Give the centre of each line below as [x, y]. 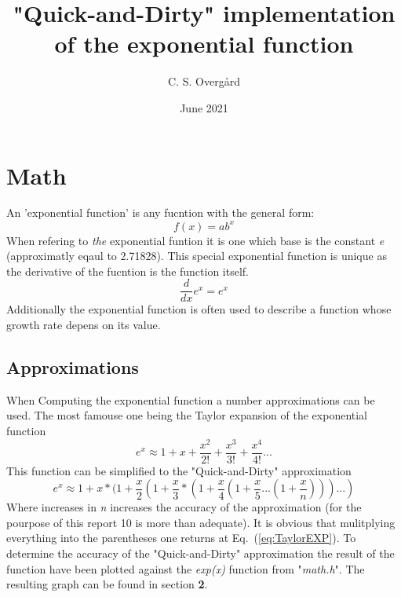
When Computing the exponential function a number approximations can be [191, 399]
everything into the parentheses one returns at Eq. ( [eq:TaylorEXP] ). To [181, 538]
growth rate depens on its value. [84, 324]
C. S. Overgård [204, 81]
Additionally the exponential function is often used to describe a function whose [199, 309]
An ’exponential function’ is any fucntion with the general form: [160, 212]
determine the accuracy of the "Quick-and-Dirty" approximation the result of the [200, 553]
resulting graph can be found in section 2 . [107, 584]
